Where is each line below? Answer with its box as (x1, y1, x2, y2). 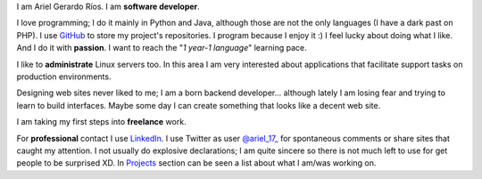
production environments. (16, 71, 112, 82)
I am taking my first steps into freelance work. (16, 117, 187, 127)
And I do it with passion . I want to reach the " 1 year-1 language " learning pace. (16, 43, 307, 53)
